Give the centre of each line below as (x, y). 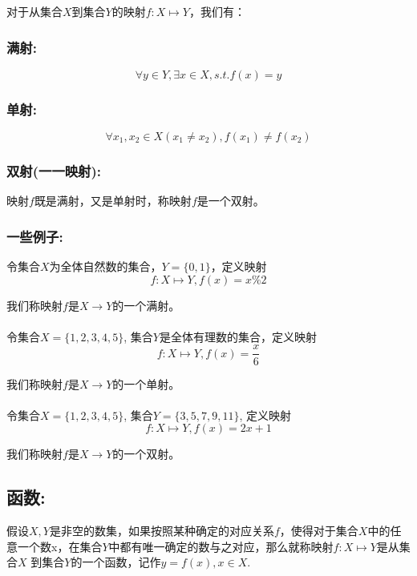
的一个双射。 (146, 454)
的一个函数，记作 (116, 562)
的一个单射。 (146, 383)
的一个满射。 (146, 305)
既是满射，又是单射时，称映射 (113, 201)
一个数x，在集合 (60, 546)
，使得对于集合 (319, 531)
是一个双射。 (231, 201)
